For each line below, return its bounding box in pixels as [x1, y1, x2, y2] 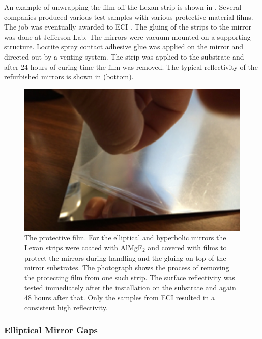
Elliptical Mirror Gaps [4, 324, 98, 336]
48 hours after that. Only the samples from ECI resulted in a [24, 292, 215, 302]
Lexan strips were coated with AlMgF [24, 242, 142, 252]
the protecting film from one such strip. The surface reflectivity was [24, 272, 235, 282]
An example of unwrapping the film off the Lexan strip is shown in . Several [4, 2, 242, 12]
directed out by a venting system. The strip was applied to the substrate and [4, 51, 244, 62]
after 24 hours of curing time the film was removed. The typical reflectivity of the [4, 61, 258, 72]
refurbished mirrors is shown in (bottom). [4, 71, 134, 82]
